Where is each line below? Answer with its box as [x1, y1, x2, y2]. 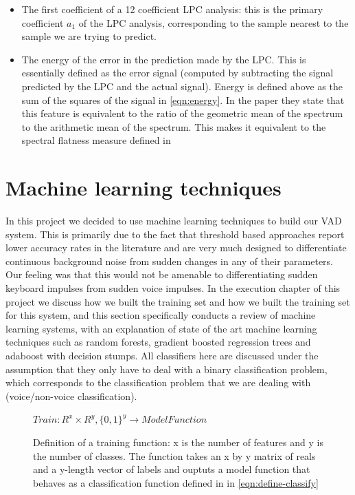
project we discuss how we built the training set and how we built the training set [5, 294, 350, 308]
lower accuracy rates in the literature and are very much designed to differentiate [5, 240, 347, 255]
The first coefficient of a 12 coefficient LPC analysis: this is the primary [21, 2, 323, 16]
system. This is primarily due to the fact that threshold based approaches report [5, 227, 345, 241]
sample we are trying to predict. [21, 29, 157, 43]
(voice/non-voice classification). [5, 388, 137, 403]
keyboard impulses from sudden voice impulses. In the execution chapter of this [5, 281, 341, 295]
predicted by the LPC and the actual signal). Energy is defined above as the [21, 78, 343, 93]
